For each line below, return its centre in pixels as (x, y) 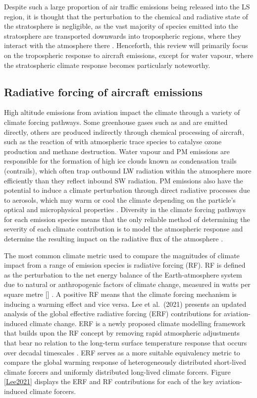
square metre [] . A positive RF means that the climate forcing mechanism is (120, 294)
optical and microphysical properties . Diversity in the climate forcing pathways (125, 209)
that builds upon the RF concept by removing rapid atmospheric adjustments (122, 333)
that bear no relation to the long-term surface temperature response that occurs (126, 343)
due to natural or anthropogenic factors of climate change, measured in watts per (127, 284)
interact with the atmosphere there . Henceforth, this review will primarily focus (126, 45)
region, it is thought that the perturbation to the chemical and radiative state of (126, 16)
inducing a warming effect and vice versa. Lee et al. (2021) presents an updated (125, 304)
